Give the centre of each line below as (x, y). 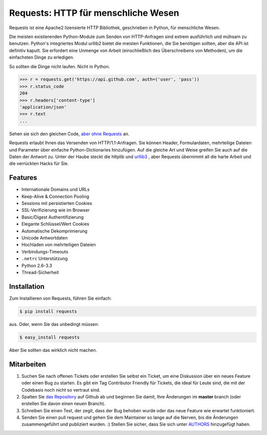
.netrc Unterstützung (44, 259)
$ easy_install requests (50, 337)
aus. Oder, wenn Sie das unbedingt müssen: (54, 324)
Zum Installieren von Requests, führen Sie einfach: (60, 298)
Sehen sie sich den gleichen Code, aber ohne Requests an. (69, 134)
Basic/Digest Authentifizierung (53, 217)
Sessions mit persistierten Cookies (57, 203)
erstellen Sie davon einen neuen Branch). (64, 404)
